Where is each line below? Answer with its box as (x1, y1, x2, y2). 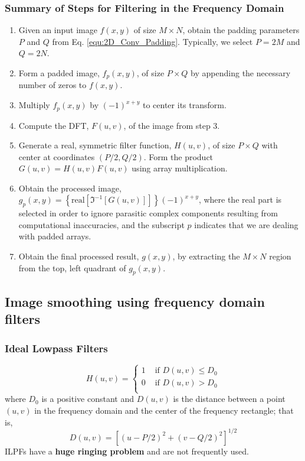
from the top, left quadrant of (18, 261, 126, 274)
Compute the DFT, (18, 119, 89, 131)
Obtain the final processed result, (18, 250, 139, 262)
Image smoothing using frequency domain (5, 292, 265, 310)
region (269, 250, 291, 262)
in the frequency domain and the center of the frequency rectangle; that (34, 404, 294, 417)
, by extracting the (172, 250, 240, 262)
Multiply (18, 99, 50, 111)
